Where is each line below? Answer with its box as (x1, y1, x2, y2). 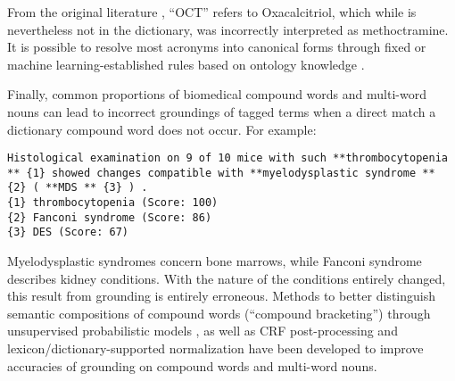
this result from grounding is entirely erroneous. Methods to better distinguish (7, 286, 435, 305)
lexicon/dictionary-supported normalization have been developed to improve (7, 339, 424, 358)
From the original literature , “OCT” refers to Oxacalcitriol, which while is (7, 3, 417, 21)
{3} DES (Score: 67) (7, 226, 129, 239)
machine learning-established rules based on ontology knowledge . (7, 54, 365, 73)
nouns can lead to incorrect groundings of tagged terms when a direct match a (7, 102, 436, 120)
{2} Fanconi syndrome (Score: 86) (7, 211, 212, 224)
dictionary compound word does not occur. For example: (7, 120, 317, 138)
